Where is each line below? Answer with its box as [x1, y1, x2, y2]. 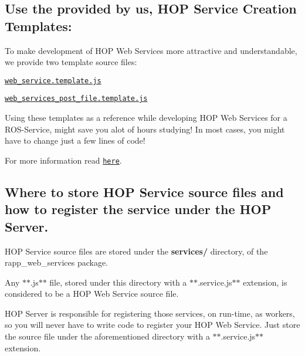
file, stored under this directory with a [49, 276, 187, 288]
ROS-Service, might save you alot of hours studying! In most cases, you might [5, 123, 285, 135]
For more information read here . [5, 154, 122, 166]
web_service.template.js [5, 76, 101, 85]
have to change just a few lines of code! [5, 134, 145, 147]
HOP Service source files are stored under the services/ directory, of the [5, 245, 268, 257]
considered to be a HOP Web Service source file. [5, 287, 179, 300]
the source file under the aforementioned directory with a [5, 330, 210, 343]
